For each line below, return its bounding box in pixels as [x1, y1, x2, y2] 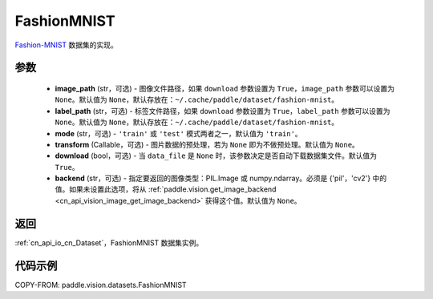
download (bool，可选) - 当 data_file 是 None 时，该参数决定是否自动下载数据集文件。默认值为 [55, 151, 377, 160]
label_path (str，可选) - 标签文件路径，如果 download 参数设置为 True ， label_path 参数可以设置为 [55, 106, 391, 115]
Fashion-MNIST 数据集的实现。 [14, 40, 118, 50]
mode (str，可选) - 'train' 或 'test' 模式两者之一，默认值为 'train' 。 [55, 128, 302, 138]
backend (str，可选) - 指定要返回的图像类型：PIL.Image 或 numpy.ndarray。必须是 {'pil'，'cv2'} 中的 [55, 173, 387, 184]
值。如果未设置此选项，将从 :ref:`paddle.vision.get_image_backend [55, 184, 277, 194]
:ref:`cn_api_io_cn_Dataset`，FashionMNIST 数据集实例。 [14, 237, 204, 248]
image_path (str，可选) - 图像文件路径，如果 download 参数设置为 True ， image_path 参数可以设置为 [55, 83, 395, 93]
